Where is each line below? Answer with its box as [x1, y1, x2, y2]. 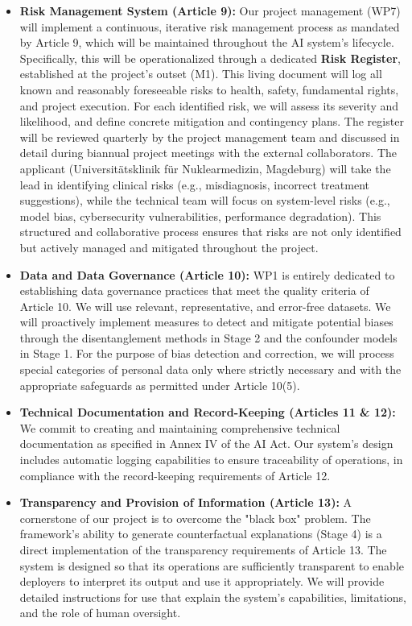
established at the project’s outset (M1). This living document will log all [19, 65, 382, 82]
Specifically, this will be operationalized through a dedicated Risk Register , [19, 49, 402, 66]
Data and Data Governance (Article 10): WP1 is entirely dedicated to [19, 266, 395, 283]
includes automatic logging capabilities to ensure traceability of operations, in [19, 451, 403, 468]
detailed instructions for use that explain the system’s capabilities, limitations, [19, 588, 407, 605]
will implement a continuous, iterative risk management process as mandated [19, 18, 400, 35]
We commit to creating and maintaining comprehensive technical [19, 419, 340, 436]
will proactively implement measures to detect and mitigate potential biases [19, 313, 393, 330]
